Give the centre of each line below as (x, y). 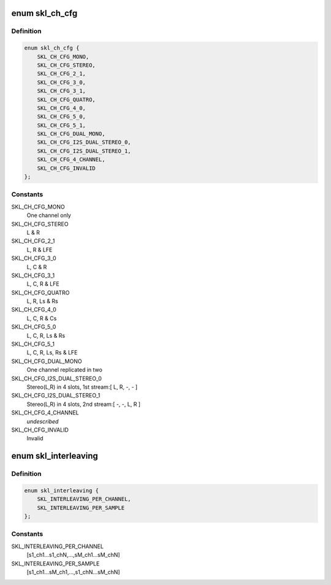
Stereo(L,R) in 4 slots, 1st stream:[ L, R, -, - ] (82, 387)
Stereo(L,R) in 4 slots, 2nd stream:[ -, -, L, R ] (84, 404)
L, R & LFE (40, 250)
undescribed (43, 421)
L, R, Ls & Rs (42, 301)
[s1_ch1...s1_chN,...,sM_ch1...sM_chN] (73, 555)
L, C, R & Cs (42, 318)
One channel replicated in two (64, 370)
